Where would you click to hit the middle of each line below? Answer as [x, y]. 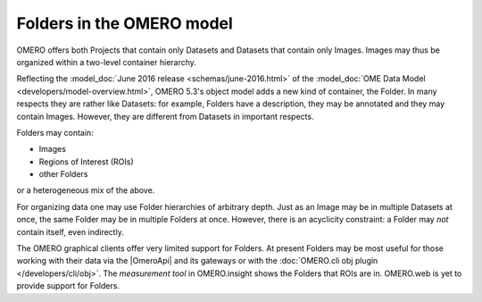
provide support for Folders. [68, 286]
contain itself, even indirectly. [70, 231]
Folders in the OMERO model [125, 23]
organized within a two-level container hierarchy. [106, 62]
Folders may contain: [55, 132]
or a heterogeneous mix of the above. [86, 190]
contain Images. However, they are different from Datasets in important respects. [165, 116]
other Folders [63, 174]
